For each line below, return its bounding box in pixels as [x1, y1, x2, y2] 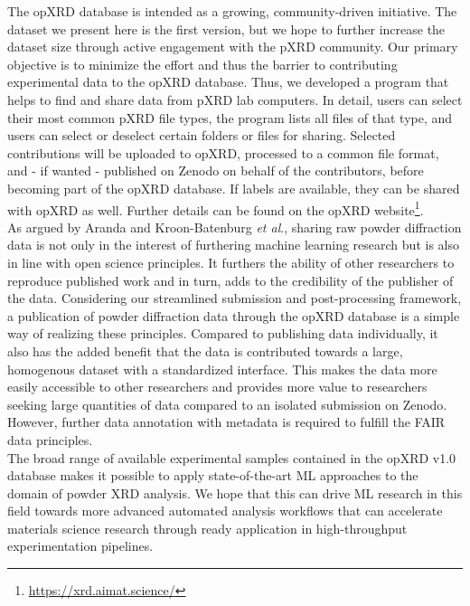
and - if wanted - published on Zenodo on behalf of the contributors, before [7, 161, 424, 180]
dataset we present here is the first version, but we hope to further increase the [7, 19, 446, 38]
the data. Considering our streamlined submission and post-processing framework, [7, 289, 462, 308]
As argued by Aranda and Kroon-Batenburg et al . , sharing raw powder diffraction [7, 217, 462, 236]
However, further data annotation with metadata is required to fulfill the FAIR [7, 412, 446, 431]
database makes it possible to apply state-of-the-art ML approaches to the [7, 466, 418, 485]
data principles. [7, 430, 93, 449]
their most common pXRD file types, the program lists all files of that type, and [7, 108, 453, 127]
